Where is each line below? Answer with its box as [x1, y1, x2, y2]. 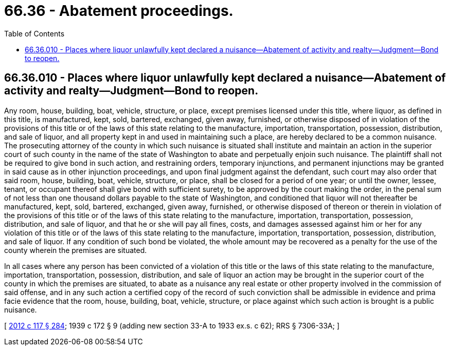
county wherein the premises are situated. [4, 245, 147, 255]
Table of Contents [4, 29, 65, 38]
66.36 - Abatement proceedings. [4, 2, 233, 20]
